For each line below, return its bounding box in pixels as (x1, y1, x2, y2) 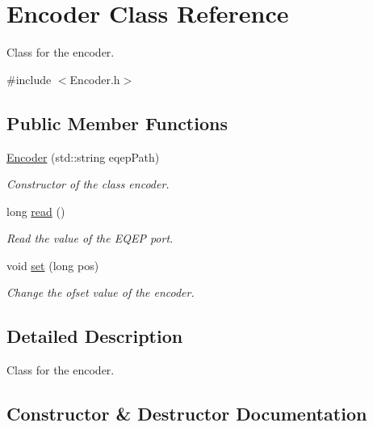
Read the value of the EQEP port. (6, 230, 174, 247)
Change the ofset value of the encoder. (6, 284, 195, 301)
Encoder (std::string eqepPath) (6, 148, 160, 165)
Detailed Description (6, 323, 183, 349)
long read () (6, 202, 65, 219)
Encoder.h (69, 70, 120, 87)
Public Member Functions (6, 110, 228, 135)
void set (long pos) (6, 256, 99, 273)
